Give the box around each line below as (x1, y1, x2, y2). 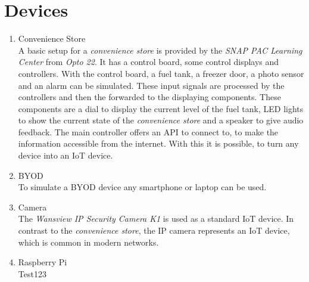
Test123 (18, 267, 46, 280)
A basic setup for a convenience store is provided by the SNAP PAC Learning (18, 44, 302, 56)
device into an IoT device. (18, 149, 113, 162)
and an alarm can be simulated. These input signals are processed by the (18, 79, 285, 91)
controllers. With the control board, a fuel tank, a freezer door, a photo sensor (18, 67, 304, 79)
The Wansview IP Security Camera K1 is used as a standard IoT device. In (18, 212, 294, 225)
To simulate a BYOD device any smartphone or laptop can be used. (18, 181, 267, 193)
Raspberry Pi (18, 256, 67, 268)
